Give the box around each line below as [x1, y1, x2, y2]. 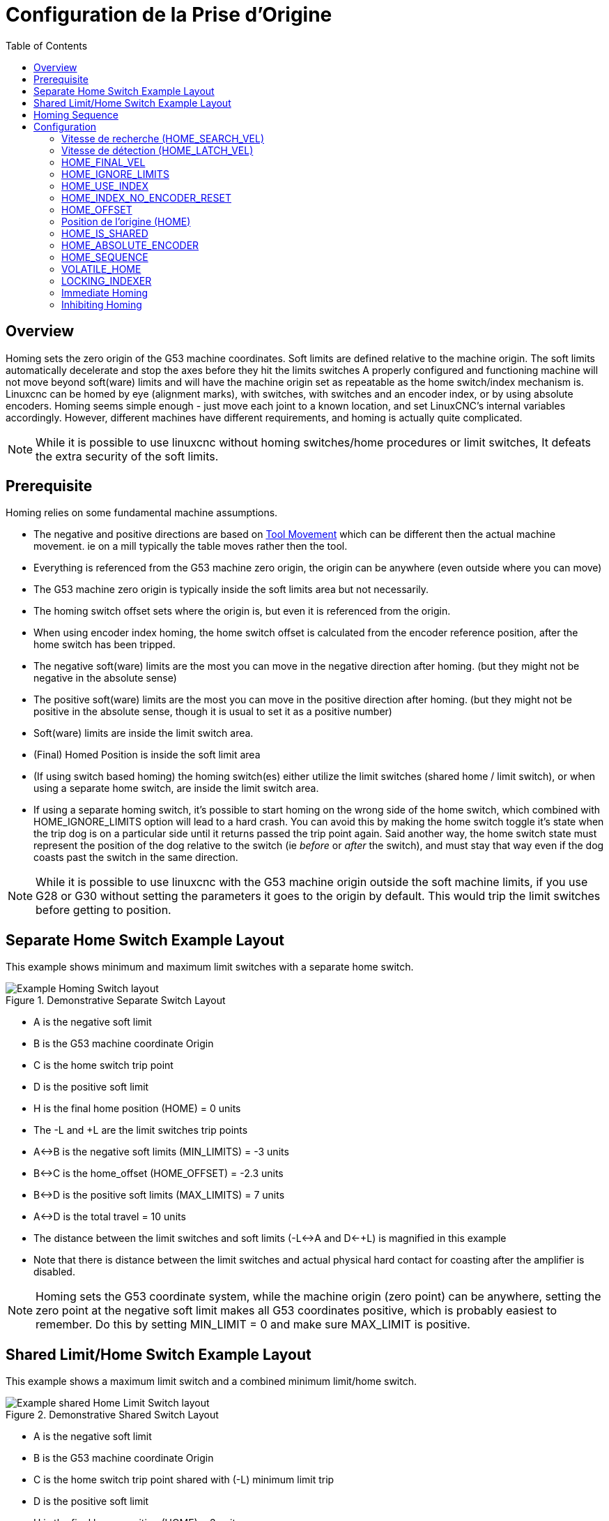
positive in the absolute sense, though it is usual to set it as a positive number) [33, 705, 392, 718]
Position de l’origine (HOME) [61, 215, 191, 227]
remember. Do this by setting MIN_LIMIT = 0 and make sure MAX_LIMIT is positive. [36, 1317, 470, 1332]
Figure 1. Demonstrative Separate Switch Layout [6, 994, 226, 1007]
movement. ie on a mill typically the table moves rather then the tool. [33, 540, 348, 553]
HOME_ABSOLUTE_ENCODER [61, 239, 199, 251]
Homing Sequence [33, 108, 118, 121]
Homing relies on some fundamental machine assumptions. [6, 507, 278, 519]
